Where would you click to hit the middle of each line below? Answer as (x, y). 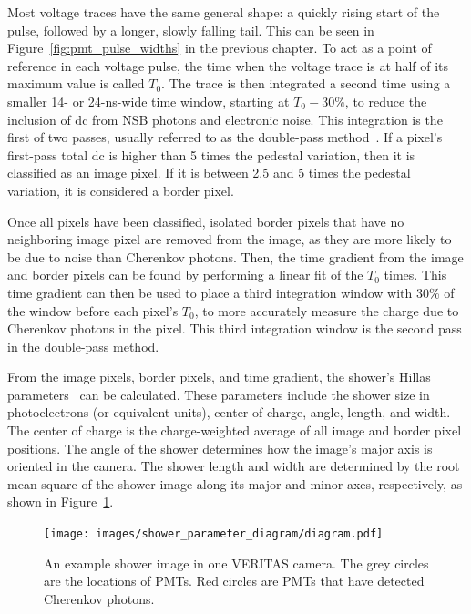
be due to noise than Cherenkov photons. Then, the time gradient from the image (235, 256)
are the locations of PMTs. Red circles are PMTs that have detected (234, 581)
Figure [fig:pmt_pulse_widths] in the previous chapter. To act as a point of (220, 48)
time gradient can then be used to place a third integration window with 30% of (231, 292)
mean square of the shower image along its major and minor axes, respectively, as (235, 483)
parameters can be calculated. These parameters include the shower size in (219, 394)
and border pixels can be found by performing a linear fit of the (185, 275)
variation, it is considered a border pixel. (121, 190)
